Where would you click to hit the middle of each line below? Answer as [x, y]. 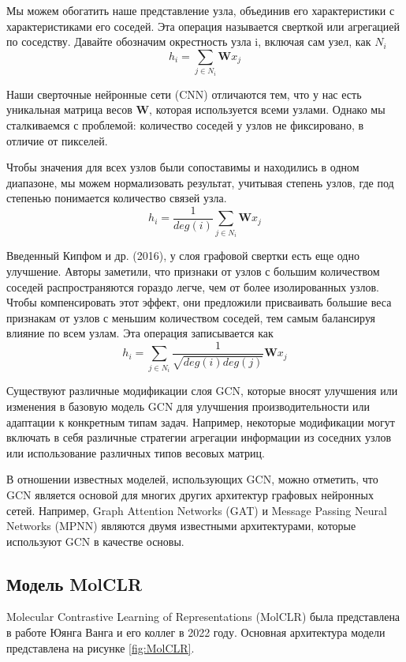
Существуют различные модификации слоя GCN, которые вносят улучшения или [202, 391]
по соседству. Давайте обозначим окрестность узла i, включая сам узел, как [189, 41]
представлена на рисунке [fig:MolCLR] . [101, 647]
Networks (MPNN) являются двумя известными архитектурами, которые [181, 526]
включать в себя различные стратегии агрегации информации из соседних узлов [199, 437]
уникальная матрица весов [69, 109]
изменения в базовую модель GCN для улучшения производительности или [188, 406]
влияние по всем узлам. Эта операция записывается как [140, 333]
